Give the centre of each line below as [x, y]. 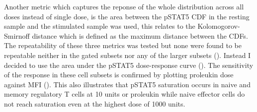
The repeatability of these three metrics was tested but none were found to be [123, 45]
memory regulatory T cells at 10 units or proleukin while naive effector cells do [125, 94]
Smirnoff [17, 35]
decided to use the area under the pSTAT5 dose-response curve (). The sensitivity [129, 65]
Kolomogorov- [219, 26]
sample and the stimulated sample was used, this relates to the [100, 26]
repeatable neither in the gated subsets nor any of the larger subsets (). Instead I [128, 55]
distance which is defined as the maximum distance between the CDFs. [140, 35]
